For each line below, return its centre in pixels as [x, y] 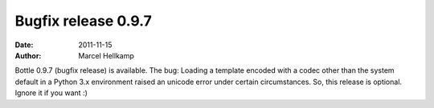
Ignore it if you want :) [51, 93]
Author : [28, 55]
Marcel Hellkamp [106, 55]
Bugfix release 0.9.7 [84, 21]
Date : [24, 45]
